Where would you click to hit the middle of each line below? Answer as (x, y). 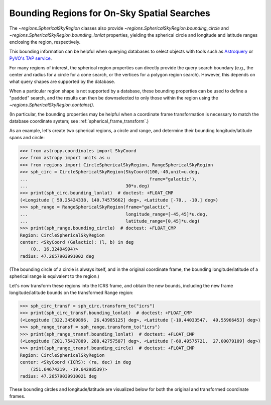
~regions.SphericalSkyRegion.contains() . (52, 105)
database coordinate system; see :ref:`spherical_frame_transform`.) (79, 121)
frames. (17, 396)
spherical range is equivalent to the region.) (54, 276)
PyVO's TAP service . (31, 58)
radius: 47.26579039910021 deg (58, 376)
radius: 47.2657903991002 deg (57, 256)
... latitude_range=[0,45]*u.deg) (110, 221)
